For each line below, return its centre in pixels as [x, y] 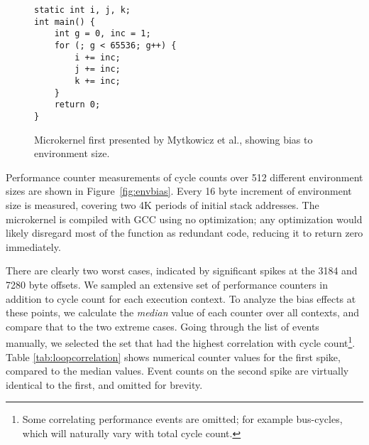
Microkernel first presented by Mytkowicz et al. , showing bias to [174, 139]
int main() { [65, 22]
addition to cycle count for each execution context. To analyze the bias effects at [181, 298]
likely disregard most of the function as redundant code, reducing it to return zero [184, 233]
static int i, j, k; [83, 10]
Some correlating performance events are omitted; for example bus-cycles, [182, 419]
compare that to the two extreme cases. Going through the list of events [163, 326]
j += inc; [98, 69]
